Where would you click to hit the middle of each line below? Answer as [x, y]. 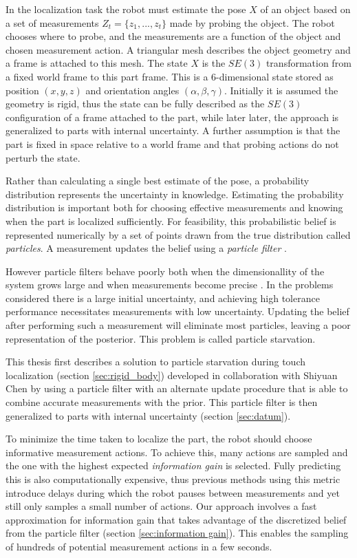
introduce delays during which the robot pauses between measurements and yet [173, 492]
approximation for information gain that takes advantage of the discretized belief [176, 519]
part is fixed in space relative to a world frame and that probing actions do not [172, 143]
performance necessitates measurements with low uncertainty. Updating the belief [177, 311]
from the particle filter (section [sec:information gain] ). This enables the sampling [177, 533]
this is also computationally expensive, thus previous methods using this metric [173, 479]
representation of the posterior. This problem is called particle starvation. [161, 338]
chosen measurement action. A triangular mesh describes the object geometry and [178, 49]
